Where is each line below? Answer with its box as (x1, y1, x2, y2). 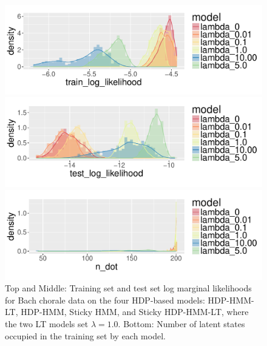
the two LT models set (5, 317, 89, 330)
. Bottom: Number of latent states (118, 317, 245, 330)
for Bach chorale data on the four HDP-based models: (5, 293, 205, 306)
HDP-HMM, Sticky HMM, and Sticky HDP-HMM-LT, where (21, 305, 249, 318)
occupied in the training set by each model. (5, 329, 166, 342)
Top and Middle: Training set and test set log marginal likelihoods (5, 282, 252, 294)
